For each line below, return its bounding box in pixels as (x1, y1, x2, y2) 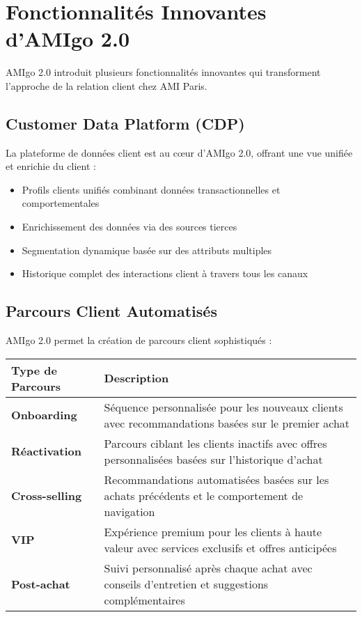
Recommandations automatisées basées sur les (104, 471, 329, 487)
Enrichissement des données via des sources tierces (22, 219, 237, 234)
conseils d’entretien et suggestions (104, 575, 269, 592)
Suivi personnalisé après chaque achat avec (104, 559, 313, 576)
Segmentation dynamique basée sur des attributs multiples (22, 242, 272, 257)
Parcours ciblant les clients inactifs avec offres (104, 435, 327, 451)
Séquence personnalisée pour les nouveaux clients (104, 398, 343, 415)
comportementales (22, 196, 100, 210)
